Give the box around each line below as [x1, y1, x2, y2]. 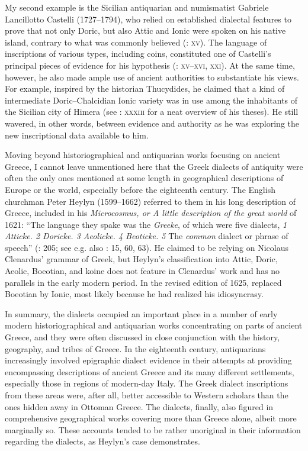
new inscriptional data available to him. [5, 128, 149, 141]
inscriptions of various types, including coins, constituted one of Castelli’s [5, 47, 271, 60]
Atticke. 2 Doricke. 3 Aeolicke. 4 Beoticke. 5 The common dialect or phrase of [5, 230, 288, 242]
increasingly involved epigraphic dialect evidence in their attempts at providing [5, 354, 292, 366]
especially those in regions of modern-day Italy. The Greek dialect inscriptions [5, 377, 288, 389]
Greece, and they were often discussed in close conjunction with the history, [5, 331, 280, 343]
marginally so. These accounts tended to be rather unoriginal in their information [5, 423, 301, 436]
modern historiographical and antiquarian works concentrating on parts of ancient [5, 319, 303, 331]
